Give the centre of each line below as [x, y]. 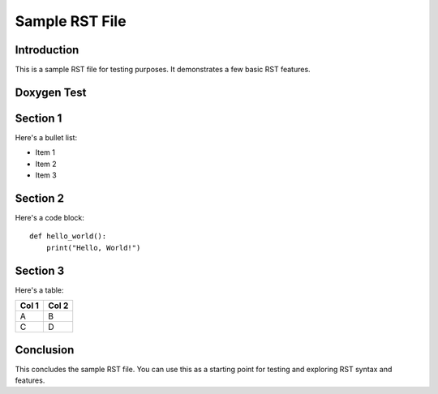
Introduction [47, 50]
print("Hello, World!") [93, 248]
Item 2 [46, 164]
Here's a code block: [50, 218]
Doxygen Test [51, 92]
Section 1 [39, 118]
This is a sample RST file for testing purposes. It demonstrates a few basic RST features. [163, 70]
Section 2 [40, 198]
